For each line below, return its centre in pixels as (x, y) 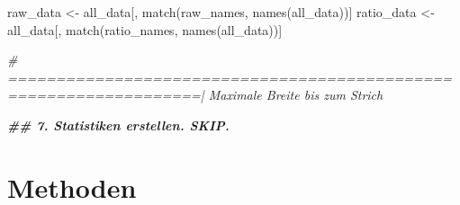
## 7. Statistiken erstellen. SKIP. (118, 125)
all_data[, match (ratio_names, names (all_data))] (145, 29)
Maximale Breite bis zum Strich (296, 95)
